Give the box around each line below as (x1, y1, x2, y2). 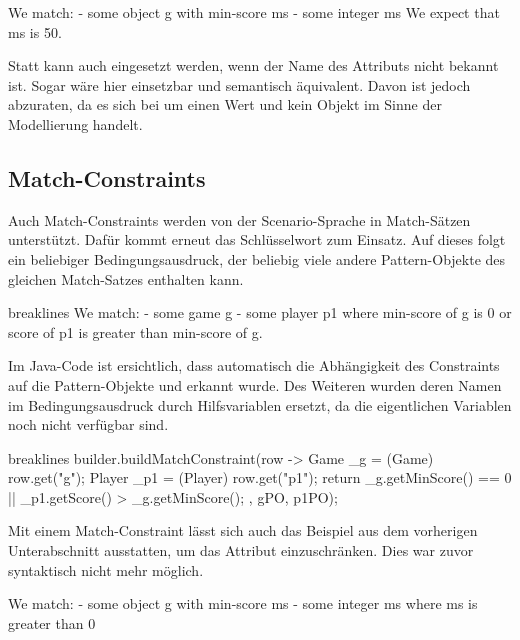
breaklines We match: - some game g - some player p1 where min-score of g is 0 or (8, 302, 512, 323)
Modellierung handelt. (8, 113, 143, 134)
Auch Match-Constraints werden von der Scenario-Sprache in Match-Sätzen (8, 209, 471, 230)
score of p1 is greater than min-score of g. (8, 321, 263, 342)
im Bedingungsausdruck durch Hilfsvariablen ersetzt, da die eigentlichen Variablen (8, 394, 512, 415)
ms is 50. (8, 21, 62, 42)
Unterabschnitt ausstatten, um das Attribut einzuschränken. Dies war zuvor (8, 540, 474, 561)
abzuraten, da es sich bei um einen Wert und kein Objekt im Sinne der (8, 94, 442, 115)
